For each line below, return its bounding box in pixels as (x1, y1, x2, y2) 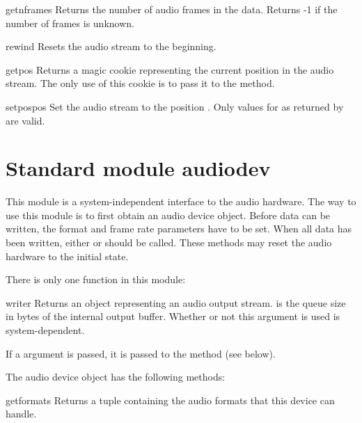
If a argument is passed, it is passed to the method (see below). (6, 346, 276, 360)
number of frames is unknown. (6, 15, 134, 30)
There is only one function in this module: (6, 272, 186, 287)
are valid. (6, 113, 45, 127)
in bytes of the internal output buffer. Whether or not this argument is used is (6, 309, 340, 324)
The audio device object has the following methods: (6, 369, 226, 384)
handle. (6, 406, 37, 421)
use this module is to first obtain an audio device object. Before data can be (6, 207, 331, 222)
